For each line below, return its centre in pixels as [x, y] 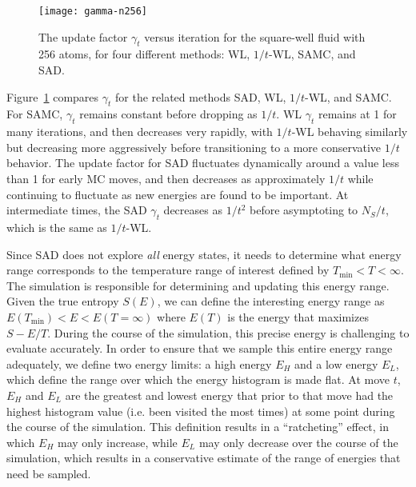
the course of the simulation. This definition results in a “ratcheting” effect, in [198, 427]
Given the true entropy [63, 301]
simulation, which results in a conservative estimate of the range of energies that [204, 458]
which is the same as [57, 227]
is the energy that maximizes [298, 316]
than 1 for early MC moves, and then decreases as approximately [166, 179]
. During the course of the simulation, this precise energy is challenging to [228, 332]
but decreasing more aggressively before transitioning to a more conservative [194, 147]
